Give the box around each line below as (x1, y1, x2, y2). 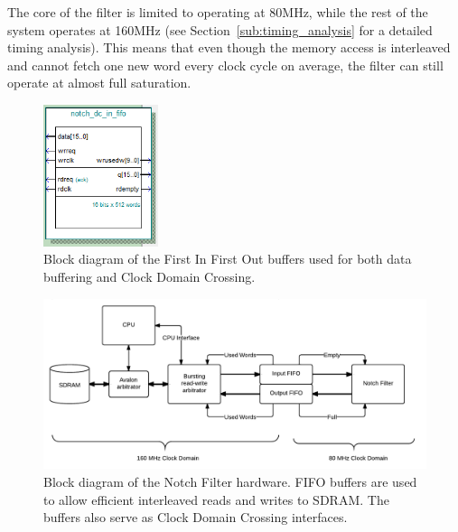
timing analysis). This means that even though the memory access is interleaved (7, 38, 451, 57)
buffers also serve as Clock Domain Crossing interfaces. (43, 508, 348, 527)
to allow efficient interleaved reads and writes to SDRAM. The (43, 490, 389, 509)
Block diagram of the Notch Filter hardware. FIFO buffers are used (43, 471, 417, 490)
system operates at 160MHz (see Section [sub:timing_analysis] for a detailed (7, 20, 433, 39)
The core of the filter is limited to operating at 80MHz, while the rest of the (7, 3, 428, 21)
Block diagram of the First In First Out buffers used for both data (43, 249, 412, 268)
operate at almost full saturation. (7, 73, 192, 92)
